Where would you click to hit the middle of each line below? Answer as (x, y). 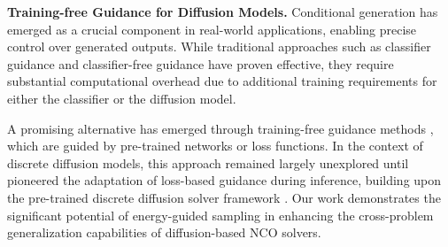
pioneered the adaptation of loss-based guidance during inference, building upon (224, 180)
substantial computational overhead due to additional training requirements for (222, 81)
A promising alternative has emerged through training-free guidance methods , (220, 128)
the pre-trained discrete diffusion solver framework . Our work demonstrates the (224, 197)
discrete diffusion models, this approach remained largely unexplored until (208, 162)
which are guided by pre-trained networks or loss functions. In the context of (215, 146)
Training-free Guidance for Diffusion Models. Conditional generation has (223, 12)
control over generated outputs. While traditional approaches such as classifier (219, 46)
